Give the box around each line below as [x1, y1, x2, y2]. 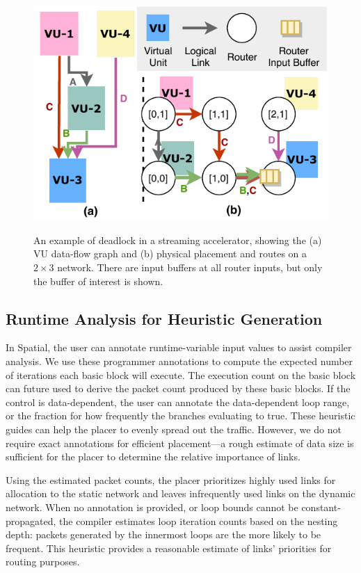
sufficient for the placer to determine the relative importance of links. [6, 449, 300, 464]
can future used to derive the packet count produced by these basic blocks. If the [6, 381, 351, 396]
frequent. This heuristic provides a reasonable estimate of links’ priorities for [6, 540, 332, 555]
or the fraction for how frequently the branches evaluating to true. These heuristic [6, 408, 355, 423]
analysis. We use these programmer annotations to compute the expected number [6, 353, 353, 368]
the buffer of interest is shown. [33, 273, 163, 288]
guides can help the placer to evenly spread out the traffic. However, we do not [6, 421, 342, 436]
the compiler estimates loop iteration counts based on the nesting [59, 513, 338, 528]
